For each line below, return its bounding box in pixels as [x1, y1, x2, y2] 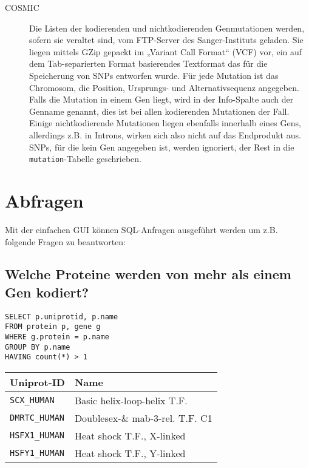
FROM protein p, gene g [5, 322, 101, 331]
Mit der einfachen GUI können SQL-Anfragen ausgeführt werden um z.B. [5, 223, 278, 236]
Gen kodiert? [5, 282, 89, 301]
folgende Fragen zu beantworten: [5, 235, 126, 248]
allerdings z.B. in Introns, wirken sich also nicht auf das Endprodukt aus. [29, 128, 301, 141]
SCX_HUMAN [10, 395, 55, 405]
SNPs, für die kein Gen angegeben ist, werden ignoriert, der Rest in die [29, 140, 294, 153]
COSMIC [5, 1, 39, 13]
